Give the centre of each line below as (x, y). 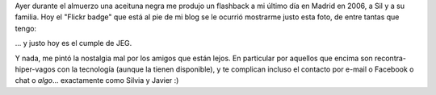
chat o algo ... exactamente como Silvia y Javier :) (97, 81)
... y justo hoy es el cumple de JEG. (73, 43)
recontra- (390, 58)
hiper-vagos (35, 69)
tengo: (25, 28)
